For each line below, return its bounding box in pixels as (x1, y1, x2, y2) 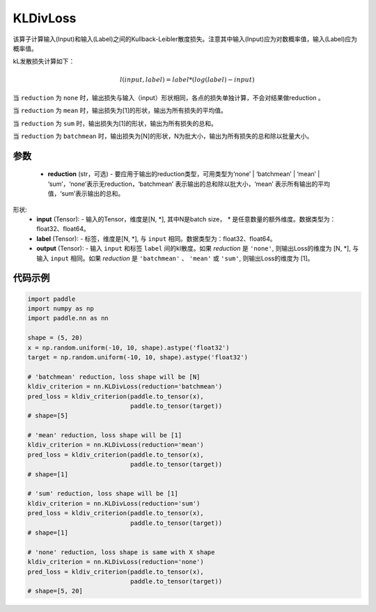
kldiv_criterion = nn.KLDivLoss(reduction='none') (27, 558, 205, 566)
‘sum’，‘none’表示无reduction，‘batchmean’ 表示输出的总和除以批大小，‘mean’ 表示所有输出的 (47, 180, 318, 188)
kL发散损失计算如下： (13, 57, 75, 65)
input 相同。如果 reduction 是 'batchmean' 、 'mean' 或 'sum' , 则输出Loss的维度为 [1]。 (49, 254, 314, 262)
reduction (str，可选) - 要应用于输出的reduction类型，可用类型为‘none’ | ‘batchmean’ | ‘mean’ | (47, 170, 320, 178)
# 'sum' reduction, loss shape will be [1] (27, 489, 179, 498)
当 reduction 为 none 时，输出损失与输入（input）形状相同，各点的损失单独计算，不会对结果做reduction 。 (13, 93, 325, 102)
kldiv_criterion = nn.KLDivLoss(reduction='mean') (27, 441, 205, 449)
